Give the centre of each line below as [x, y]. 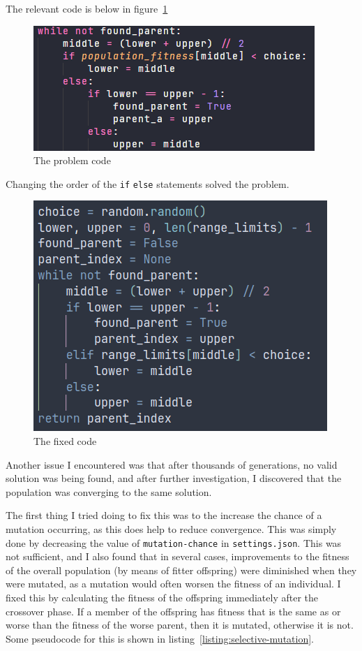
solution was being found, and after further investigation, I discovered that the [174, 478]
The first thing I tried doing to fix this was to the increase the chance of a [164, 515]
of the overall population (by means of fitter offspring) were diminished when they [181, 570]
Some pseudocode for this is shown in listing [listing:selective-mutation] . [160, 638]
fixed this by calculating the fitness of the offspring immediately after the [162, 598]
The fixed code [65, 441]
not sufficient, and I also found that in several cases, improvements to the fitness [178, 556]
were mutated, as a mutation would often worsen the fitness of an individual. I [173, 584]
